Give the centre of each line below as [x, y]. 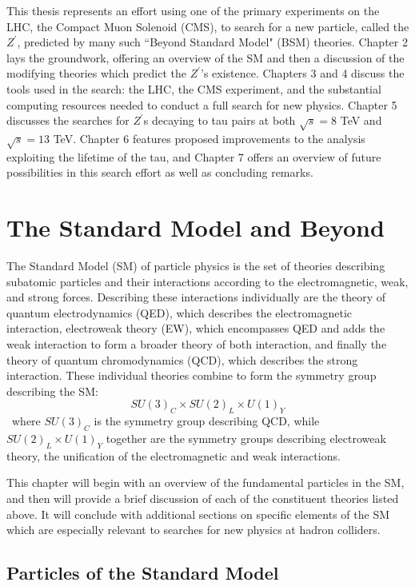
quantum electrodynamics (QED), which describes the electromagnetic [179, 312]
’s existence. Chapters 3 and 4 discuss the [303, 73]
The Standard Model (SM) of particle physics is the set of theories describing [196, 265]
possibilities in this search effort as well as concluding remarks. [160, 172]
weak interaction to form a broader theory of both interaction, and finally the [197, 343]
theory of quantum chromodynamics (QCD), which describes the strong [182, 359]
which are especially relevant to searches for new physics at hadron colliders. [194, 530]
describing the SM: [52, 391]
